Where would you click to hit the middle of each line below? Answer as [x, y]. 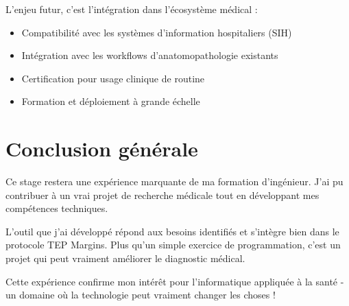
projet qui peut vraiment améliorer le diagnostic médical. [125, 258]
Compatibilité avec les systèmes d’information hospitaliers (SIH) [157, 32]
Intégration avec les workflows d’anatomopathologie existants [150, 55]
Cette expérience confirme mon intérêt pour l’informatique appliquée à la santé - [175, 281]
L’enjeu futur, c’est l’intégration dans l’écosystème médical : [132, 9]
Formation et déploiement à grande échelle [111, 101]
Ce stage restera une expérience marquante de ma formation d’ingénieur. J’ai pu [174, 181]
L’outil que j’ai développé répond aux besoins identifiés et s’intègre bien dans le [172, 231]
